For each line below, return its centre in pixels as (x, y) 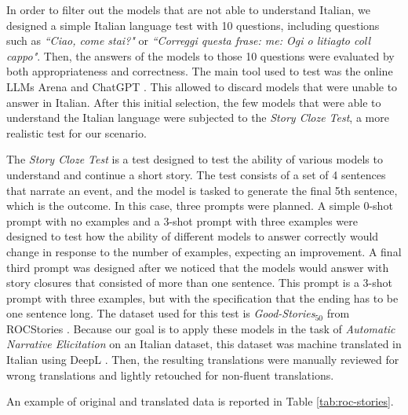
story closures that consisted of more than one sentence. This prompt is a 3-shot (199, 283)
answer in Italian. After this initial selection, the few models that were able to (194, 102)
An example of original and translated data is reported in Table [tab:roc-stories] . (200, 401)
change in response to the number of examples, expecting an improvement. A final (204, 251)
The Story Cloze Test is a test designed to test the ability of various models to (195, 159)
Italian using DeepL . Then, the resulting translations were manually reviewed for (203, 360)
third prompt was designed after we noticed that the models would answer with (198, 267)
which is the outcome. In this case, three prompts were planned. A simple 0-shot (200, 206)
